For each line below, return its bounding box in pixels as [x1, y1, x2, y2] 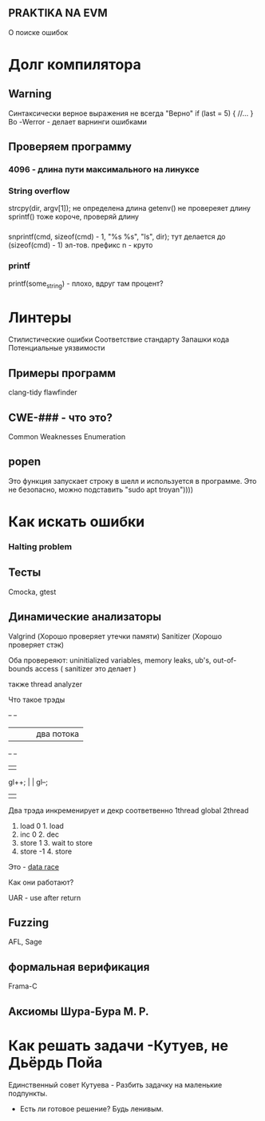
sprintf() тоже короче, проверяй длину [8, 212, 140, 222]
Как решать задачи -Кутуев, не [8, 1036, 229, 1055]
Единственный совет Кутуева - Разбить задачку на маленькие [8, 1079, 223, 1089]
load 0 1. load [19, 821, 64, 830]
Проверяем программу [8, 140, 132, 154]
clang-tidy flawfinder [8, 387, 77, 398]
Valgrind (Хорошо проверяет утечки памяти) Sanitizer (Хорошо [8, 631, 222, 641]
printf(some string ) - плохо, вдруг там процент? [8, 279, 164, 290]
